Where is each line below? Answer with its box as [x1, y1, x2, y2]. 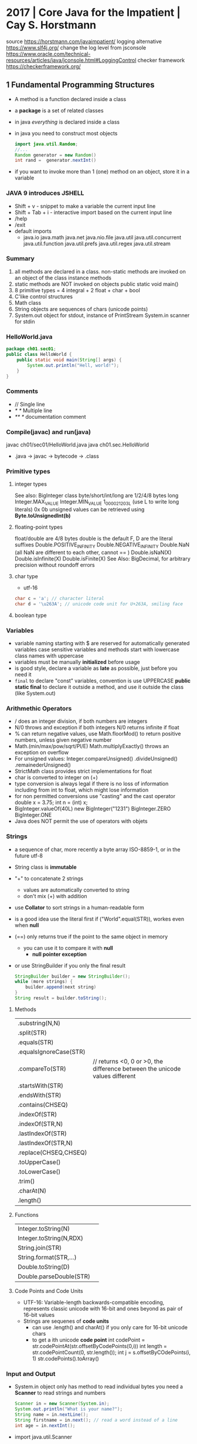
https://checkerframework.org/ [6, 62, 81, 70]
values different [93, 1072, 136, 1080]
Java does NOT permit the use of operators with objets [14, 818, 148, 825]
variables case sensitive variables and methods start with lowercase [14, 646, 180, 653]
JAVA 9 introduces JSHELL [6, 189, 84, 197]
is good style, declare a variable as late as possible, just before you [14, 665, 178, 672]
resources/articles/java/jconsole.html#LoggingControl [6, 56, 137, 64]
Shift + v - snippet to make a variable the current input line [14, 202, 156, 209]
